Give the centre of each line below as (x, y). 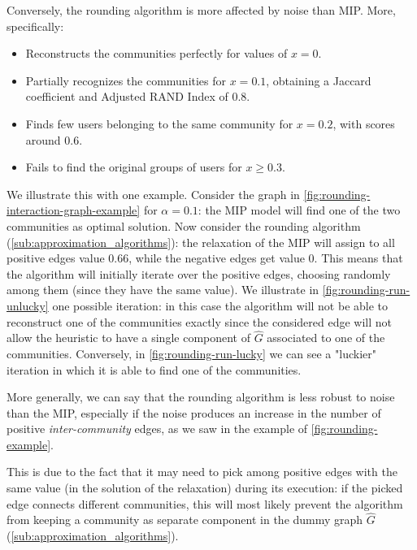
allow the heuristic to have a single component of (129, 338)
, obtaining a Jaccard (319, 80)
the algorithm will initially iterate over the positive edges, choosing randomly (199, 273)
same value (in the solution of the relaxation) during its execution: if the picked (205, 488)
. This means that (358, 258)
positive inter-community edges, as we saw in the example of (157, 429)
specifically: (35, 26)
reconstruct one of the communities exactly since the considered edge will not (200, 321)
